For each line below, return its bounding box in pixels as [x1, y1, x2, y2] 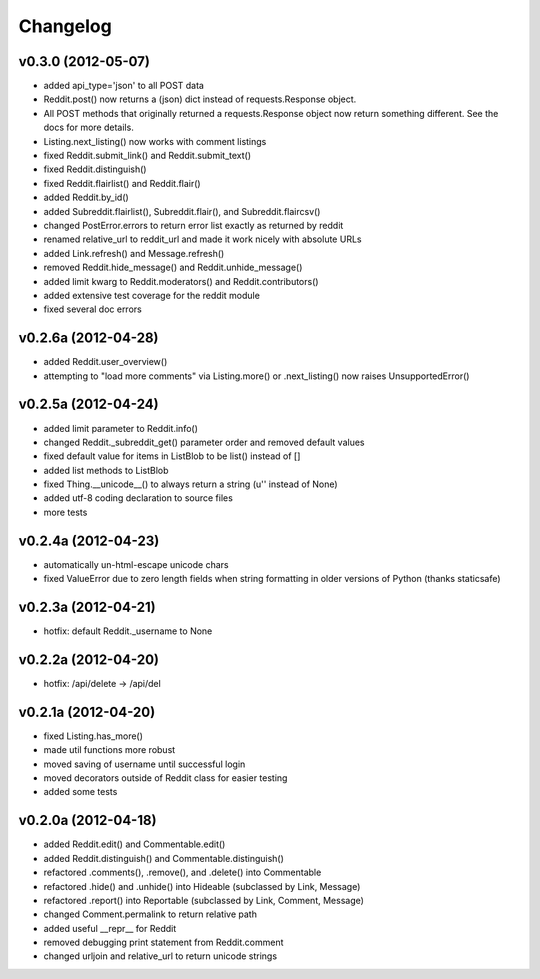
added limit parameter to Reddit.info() [43, 422, 199, 434]
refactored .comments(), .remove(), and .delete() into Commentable [43, 866, 322, 879]
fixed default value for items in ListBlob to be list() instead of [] [43, 450, 301, 462]
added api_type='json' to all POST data [43, 80, 205, 92]
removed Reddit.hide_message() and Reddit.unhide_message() [43, 261, 303, 274]
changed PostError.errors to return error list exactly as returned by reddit [43, 219, 344, 231]
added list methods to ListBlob [43, 464, 169, 476]
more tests [43, 506, 88, 518]
